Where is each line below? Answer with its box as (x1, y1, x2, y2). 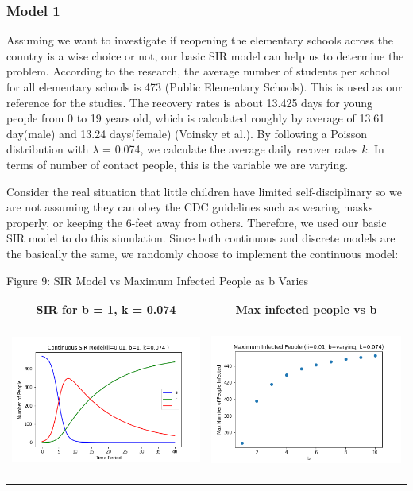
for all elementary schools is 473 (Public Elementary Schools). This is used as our (6, 79, 403, 95)
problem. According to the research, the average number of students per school (6, 63, 390, 79)
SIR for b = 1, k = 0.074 (36, 300, 176, 317)
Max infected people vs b (235, 300, 377, 317)
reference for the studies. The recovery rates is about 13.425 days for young (6, 94, 373, 110)
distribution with (6, 141, 89, 157)
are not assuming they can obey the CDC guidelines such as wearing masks (6, 199, 373, 215)
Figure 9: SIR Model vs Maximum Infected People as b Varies (6, 272, 309, 288)
